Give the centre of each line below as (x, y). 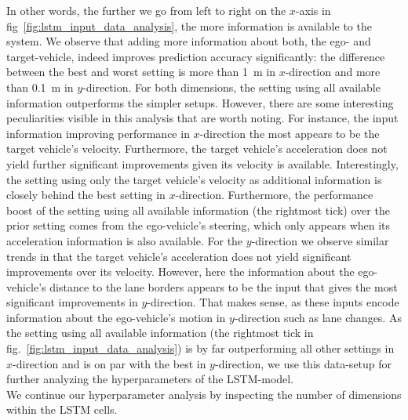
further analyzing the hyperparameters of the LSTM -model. (150, 379)
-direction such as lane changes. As (318, 317)
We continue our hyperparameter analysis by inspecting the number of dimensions (204, 394)
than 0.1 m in (40, 87)
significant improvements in (72, 302)
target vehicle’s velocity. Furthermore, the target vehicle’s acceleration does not (197, 148)
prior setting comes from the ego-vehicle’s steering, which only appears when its (199, 225)
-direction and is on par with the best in (109, 363)
